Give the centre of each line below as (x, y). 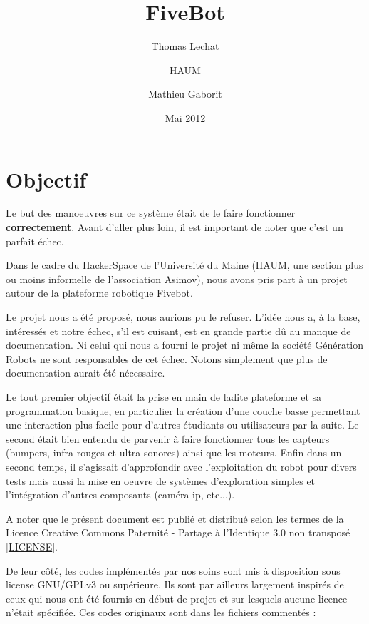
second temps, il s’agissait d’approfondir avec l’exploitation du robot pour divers (181, 466)
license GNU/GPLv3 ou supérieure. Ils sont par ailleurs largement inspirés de (175, 584)
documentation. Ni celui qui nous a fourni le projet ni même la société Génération (185, 345)
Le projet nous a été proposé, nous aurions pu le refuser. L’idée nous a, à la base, (183, 317)
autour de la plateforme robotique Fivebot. (99, 293)
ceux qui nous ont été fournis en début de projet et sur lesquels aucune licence (177, 598)
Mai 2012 (185, 117)
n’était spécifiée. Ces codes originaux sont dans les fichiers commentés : (161, 612)
